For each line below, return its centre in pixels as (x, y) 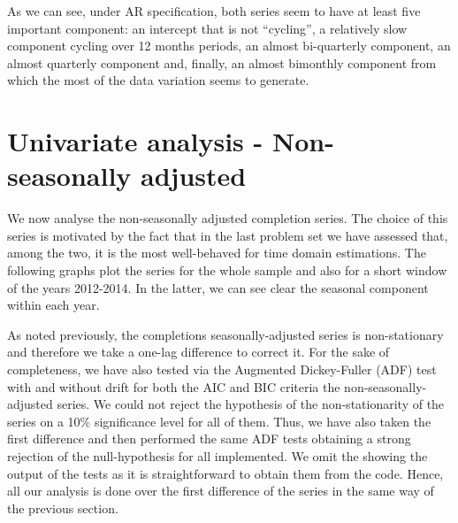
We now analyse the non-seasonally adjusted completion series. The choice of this (228, 218)
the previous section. (63, 508)
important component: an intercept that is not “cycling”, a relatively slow (207, 28)
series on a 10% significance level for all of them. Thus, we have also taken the (219, 421)
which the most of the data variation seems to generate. (158, 80)
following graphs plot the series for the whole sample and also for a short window (227, 270)
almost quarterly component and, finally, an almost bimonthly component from (222, 62)
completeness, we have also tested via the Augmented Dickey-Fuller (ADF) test (222, 369)
